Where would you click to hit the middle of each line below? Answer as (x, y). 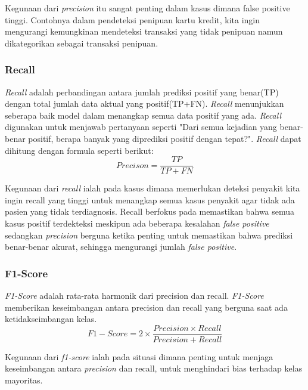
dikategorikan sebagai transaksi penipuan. (82, 43)
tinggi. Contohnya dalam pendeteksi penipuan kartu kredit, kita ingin (133, 19)
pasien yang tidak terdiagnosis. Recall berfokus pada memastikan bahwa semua (150, 211)
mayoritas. (24, 380)
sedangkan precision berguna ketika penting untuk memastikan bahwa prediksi (149, 235)
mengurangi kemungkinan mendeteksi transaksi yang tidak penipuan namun (144, 31)
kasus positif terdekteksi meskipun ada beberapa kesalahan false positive (137, 223)
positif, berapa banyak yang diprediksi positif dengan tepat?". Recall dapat (165, 138)
